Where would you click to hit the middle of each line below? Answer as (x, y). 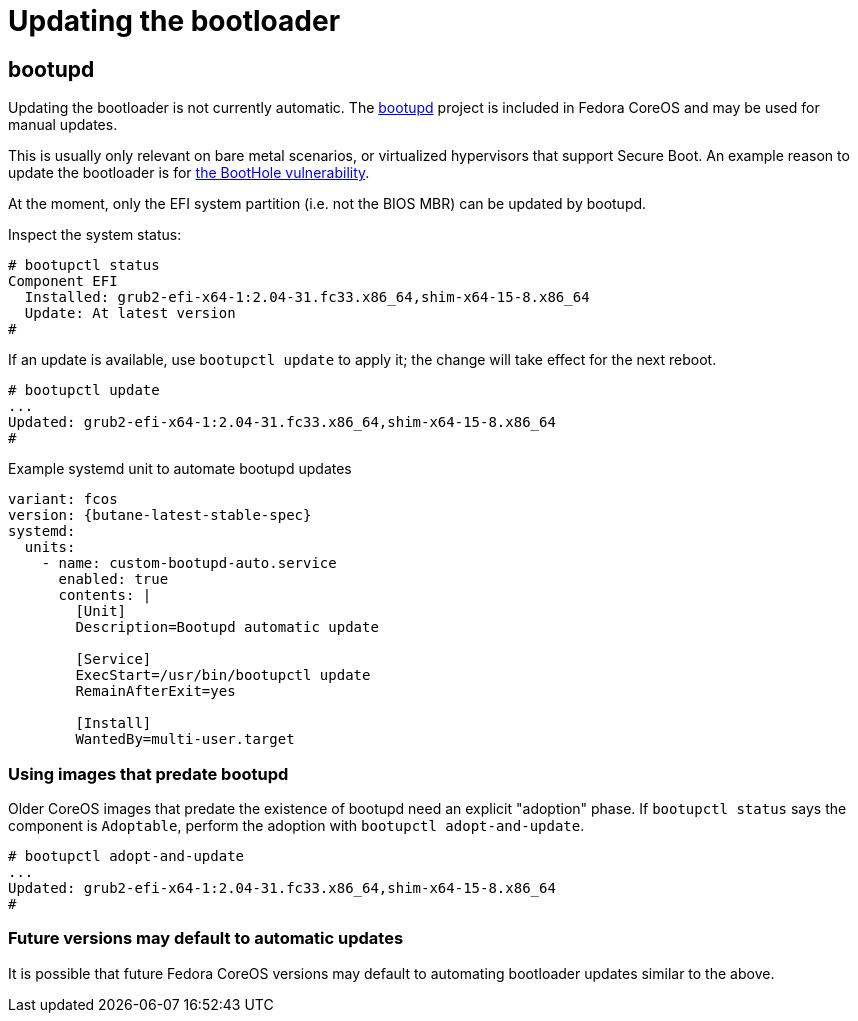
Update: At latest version (130, 313)
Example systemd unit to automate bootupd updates (180, 469)
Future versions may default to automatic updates (206, 938)
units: (50, 547)
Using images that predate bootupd (148, 773)
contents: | (105, 595)
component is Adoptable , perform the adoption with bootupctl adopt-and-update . (296, 825)
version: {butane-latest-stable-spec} (160, 515)
